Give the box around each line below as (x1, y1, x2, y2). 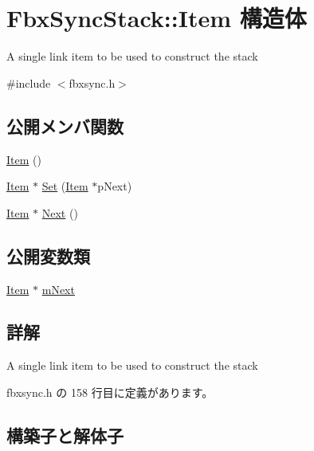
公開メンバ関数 (6, 113, 124, 138)
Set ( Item (41, 178, 88, 194)
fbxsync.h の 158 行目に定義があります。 (6, 383, 214, 400)
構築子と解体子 (6, 422, 124, 447)
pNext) (97, 178, 132, 194)
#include (6, 74, 51, 91)
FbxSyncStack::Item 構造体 (6, 2, 307, 34)
